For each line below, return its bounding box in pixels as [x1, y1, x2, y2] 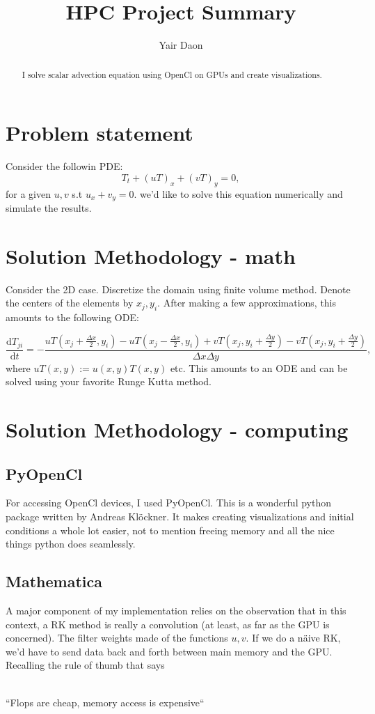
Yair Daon [159, 38, 203, 52]
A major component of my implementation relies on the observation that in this [6, 603, 346, 618]
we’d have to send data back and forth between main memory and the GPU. [6, 644, 333, 658]
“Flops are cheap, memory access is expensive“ [6, 694, 205, 709]
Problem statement [6, 118, 193, 147]
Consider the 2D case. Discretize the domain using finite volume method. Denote [6, 281, 351, 296]
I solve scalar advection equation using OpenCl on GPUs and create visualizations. [22, 68, 322, 80]
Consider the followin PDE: [6, 159, 123, 173]
